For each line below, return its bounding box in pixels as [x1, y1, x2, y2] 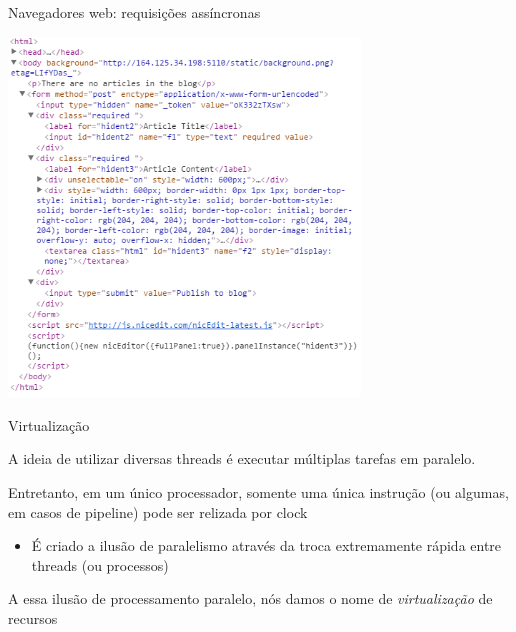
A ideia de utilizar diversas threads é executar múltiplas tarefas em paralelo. [8, 448, 476, 469]
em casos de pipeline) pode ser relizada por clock [8, 501, 308, 522]
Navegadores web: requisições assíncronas [8, 2, 261, 22]
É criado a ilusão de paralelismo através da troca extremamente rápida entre [31, 535, 502, 556]
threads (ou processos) [31, 554, 169, 575]
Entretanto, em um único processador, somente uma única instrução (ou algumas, [8, 482, 509, 503]
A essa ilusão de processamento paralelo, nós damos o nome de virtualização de [8, 588, 493, 609]
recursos [8, 607, 58, 628]
